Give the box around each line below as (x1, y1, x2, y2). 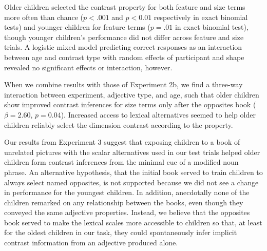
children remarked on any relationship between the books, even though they (4, 197, 243, 207)
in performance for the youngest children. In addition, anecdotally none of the (4, 187, 250, 198)
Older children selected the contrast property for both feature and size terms (4, 2, 245, 12)
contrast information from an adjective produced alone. (4, 237, 178, 248)
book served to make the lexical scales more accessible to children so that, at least (4, 217, 262, 227)
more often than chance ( (4, 11, 84, 22)
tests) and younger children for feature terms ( (4, 22, 150, 32)
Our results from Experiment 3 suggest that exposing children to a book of (4, 137, 240, 147)
